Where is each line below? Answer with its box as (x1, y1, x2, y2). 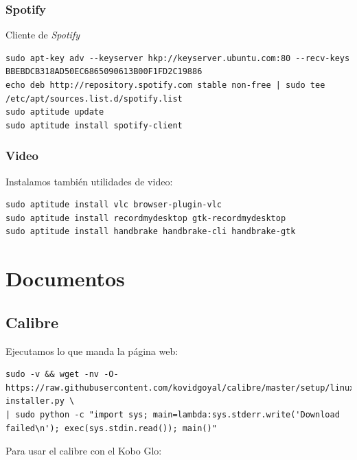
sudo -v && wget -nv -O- (5, 369, 119, 380)
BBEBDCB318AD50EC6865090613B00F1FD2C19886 (5, 67, 203, 77)
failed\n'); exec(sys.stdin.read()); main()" (5, 423, 217, 433)
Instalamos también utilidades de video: (5, 174, 173, 188)
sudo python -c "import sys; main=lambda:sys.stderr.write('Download (15, 409, 340, 419)
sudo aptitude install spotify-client (5, 120, 183, 130)
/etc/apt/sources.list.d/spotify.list (5, 93, 183, 104)
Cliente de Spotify (5, 27, 80, 42)
